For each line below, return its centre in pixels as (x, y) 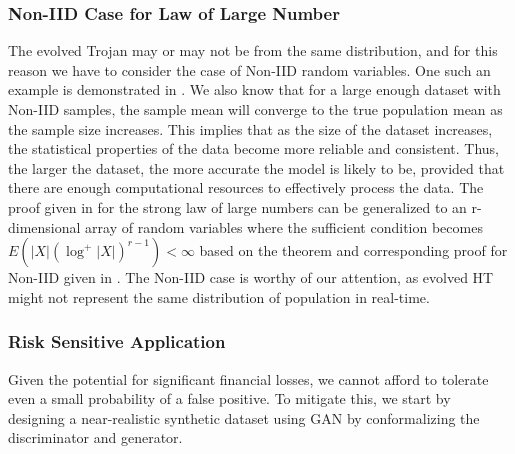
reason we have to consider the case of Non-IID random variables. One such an (249, 69)
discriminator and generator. (95, 437)
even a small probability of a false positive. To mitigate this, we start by (229, 398)
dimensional (44, 226)
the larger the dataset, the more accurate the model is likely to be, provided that (256, 167)
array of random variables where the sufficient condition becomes (284, 226)
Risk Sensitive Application (117, 341)
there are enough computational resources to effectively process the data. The (246, 187)
